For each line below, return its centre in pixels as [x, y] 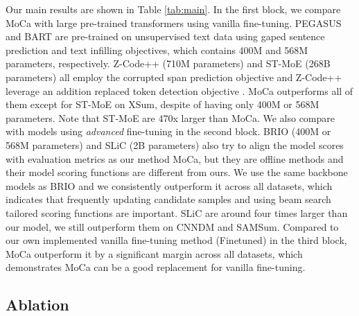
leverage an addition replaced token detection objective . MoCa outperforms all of [179, 90]
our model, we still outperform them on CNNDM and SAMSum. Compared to [172, 226]
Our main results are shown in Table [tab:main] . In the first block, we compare [173, 9]
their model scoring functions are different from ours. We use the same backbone [177, 172]
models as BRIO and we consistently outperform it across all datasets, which [169, 185]
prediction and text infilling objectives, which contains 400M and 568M [157, 50]
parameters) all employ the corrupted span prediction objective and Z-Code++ [174, 77]
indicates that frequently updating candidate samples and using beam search [168, 199]
